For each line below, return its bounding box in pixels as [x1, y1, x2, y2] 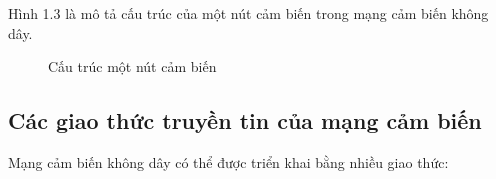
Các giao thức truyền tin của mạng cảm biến [8, 105, 482, 136]
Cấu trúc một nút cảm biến [48, 56, 217, 77]
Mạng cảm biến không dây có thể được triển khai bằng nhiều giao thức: [8, 151, 449, 172]
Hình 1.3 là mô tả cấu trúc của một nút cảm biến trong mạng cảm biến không [8, 3, 489, 23]
